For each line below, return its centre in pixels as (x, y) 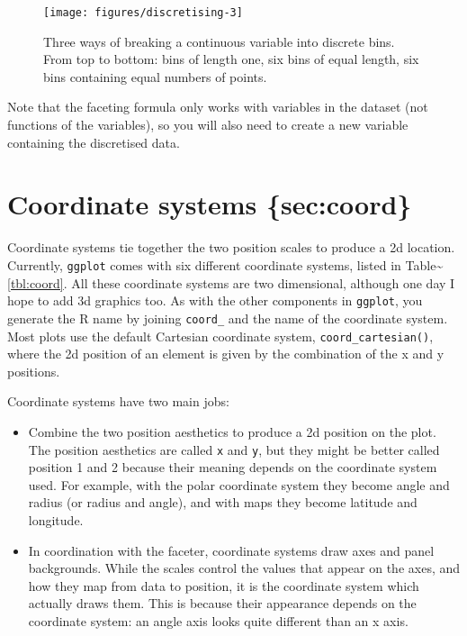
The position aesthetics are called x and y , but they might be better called (234, 449)
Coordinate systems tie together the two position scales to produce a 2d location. (231, 247)
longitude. (56, 519)
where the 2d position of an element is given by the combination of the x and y (226, 354)
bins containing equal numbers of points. (155, 76)
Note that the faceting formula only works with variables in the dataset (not (218, 107)
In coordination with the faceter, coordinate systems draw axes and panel (231, 550)
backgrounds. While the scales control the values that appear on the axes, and (244, 568)
